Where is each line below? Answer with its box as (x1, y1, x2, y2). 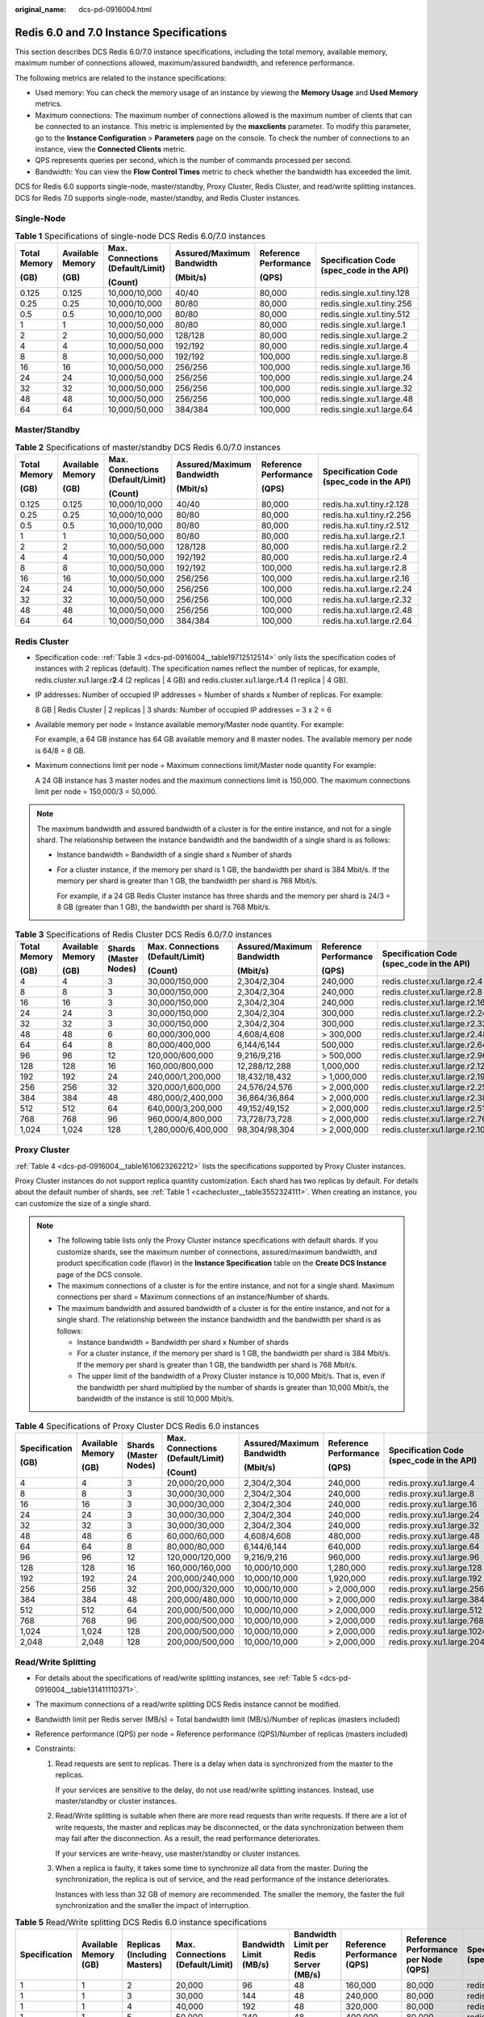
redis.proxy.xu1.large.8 (388, 1488, 475, 1499)
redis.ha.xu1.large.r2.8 (323, 562, 407, 574)
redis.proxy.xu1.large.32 (388, 1519, 480, 1530)
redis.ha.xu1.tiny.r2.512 (323, 520, 410, 532)
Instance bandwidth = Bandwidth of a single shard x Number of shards (56, 850, 292, 859)
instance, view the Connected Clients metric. (35, 144, 187, 154)
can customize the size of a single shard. (15, 1198, 151, 1208)
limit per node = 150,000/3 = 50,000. (35, 787, 157, 796)
